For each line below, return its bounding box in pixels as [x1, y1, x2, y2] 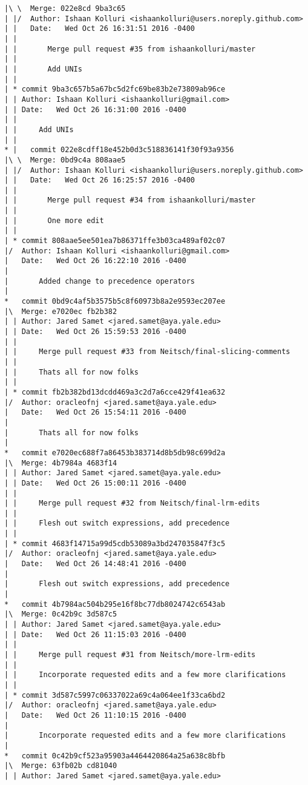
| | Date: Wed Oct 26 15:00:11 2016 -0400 [4, 478, 186, 487]
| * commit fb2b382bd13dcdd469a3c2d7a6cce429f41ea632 [4, 387, 226, 396]
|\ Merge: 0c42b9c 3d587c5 [4, 610, 117, 619]
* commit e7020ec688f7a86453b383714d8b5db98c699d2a [4, 448, 226, 457]
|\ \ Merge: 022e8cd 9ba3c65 [4, 4, 126, 13]
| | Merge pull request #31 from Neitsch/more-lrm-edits [4, 650, 256, 659]
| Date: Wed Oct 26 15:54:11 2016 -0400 [4, 408, 186, 417]
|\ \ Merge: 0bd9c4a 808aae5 [4, 155, 126, 164]
